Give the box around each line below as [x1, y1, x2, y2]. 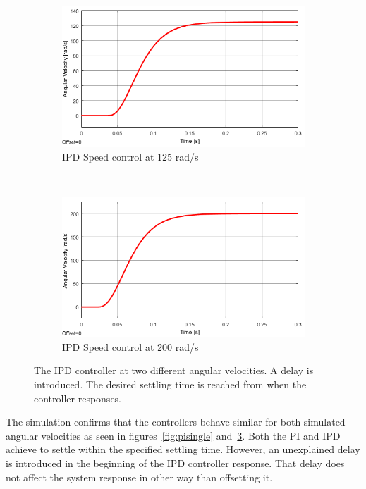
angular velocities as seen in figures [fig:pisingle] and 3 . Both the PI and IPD [6, 428, 341, 442]
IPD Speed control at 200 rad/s [62, 339, 199, 354]
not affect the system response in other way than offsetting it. [6, 469, 273, 484]
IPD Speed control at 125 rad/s [62, 149, 199, 163]
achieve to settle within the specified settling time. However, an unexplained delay [6, 442, 360, 457]
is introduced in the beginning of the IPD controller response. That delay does [6, 456, 345, 471]
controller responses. [34, 390, 122, 405]
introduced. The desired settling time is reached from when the [34, 377, 307, 392]
